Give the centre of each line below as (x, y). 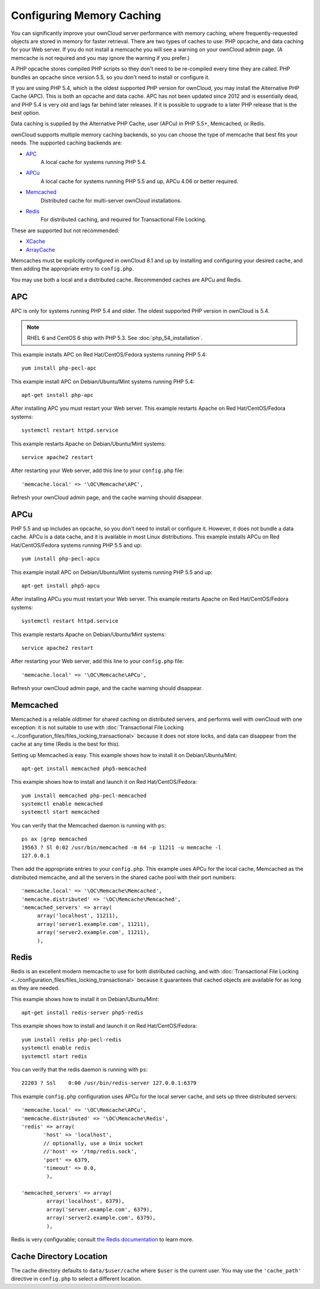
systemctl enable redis (56, 1048)
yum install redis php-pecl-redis (71, 1039)
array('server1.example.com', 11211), (93, 924)
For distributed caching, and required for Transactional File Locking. (124, 220)
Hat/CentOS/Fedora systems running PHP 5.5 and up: (76, 545)
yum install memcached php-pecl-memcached (84, 796)
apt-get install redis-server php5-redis (82, 1013)
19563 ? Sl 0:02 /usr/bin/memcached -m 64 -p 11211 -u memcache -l (121, 847)
